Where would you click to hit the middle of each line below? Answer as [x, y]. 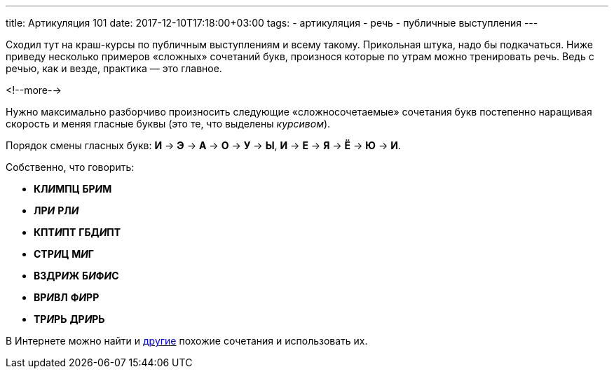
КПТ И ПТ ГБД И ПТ [77, 232]
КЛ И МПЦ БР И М [73, 189]
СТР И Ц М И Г [64, 254]
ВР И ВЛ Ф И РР [67, 297]
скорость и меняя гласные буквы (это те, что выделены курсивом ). [168, 124]
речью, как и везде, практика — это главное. [114, 68]
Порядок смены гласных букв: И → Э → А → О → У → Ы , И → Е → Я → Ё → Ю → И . [203, 145]
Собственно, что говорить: [70, 167]
